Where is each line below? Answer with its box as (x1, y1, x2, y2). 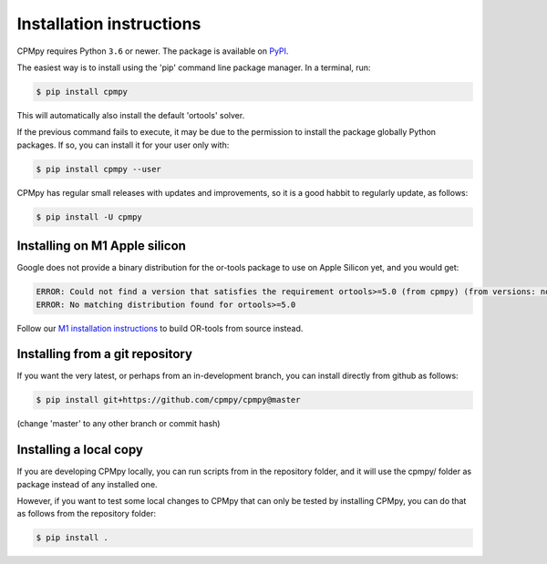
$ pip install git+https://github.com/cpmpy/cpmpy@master (36, 395, 301, 405)
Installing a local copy (16, 442, 143, 457)
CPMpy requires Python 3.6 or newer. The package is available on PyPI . (16, 46, 289, 56)
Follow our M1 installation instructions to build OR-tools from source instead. (16, 323, 304, 333)
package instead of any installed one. (16, 478, 159, 489)
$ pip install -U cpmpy (36, 211, 143, 222)
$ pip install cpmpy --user (36, 164, 161, 174)
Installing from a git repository (16, 346, 193, 362)
